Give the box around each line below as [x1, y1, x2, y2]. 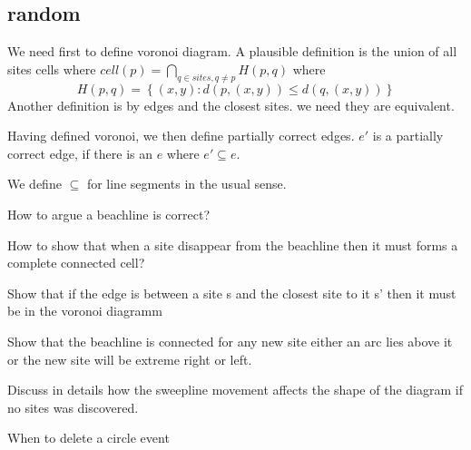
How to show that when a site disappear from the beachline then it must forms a [7, 235, 458, 254]
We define [7, 174, 62, 193]
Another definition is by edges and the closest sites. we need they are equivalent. [7, 95, 455, 114]
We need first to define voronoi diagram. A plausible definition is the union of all [7, 42, 457, 61]
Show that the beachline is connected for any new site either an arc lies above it [7, 331, 453, 350]
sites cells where [7, 59, 96, 78]
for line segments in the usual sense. [86, 174, 287, 193]
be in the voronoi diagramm [7, 301, 162, 320]
